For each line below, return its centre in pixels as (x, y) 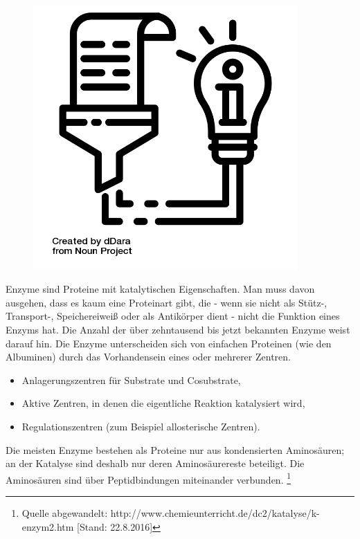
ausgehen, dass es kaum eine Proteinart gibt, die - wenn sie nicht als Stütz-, (166, 302)
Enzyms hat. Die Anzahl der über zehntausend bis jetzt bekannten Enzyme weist (178, 329)
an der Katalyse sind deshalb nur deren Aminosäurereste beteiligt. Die (155, 463)
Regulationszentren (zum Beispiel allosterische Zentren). (141, 426)
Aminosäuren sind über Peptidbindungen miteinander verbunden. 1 (148, 478)
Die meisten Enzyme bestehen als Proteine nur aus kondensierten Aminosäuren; (175, 449)
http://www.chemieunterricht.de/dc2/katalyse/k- (215, 512)
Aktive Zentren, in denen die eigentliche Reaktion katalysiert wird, (163, 403)
